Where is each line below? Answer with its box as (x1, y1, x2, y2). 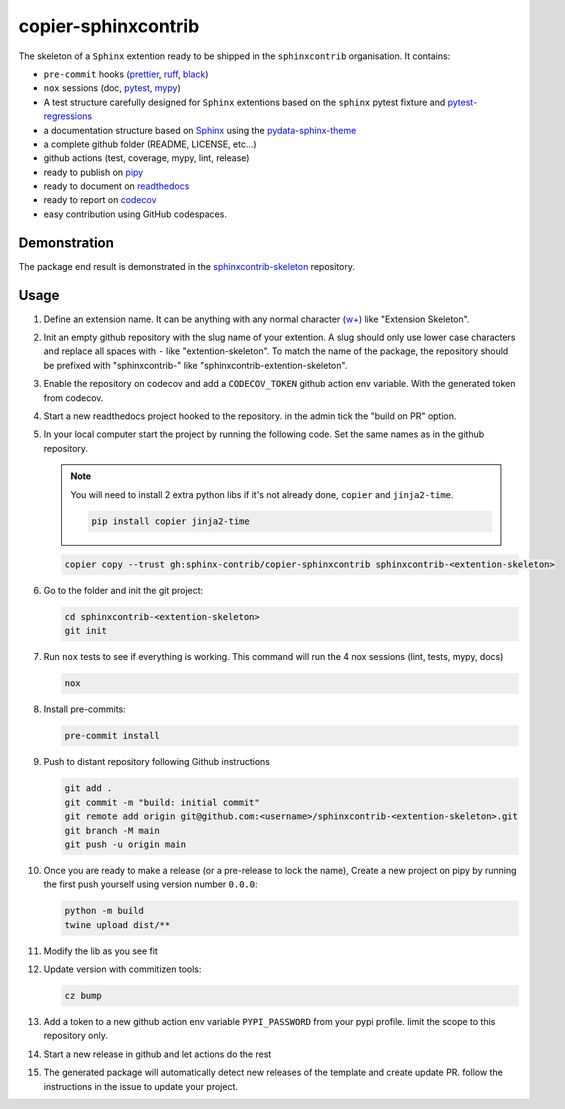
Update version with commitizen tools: (43, 963, 202, 975)
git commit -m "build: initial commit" (64, 796, 260, 808)
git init (64, 625, 108, 637)
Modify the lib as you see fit (43, 945, 159, 957)
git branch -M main (64, 825, 160, 836)
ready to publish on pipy (43, 166, 144, 178)
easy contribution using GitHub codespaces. (43, 208, 227, 220)
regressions (43, 110, 93, 122)
